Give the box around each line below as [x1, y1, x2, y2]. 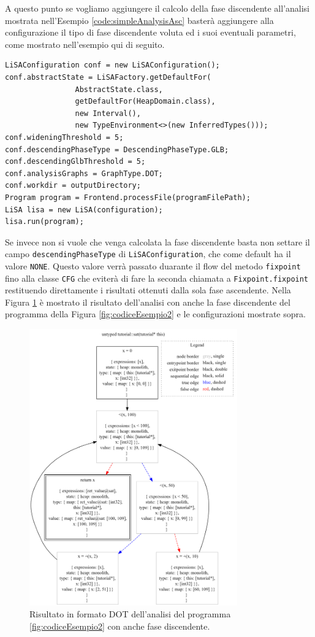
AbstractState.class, [75, 85, 163, 94]
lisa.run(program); [5, 217, 84, 226]
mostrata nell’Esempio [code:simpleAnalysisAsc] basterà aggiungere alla [5, 14, 274, 26]
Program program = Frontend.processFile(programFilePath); [5, 193, 251, 202]
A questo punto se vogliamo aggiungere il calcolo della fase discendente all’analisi [5, 2, 310, 14]
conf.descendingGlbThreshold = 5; [5, 157, 146, 166]
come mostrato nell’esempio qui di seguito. [5, 37, 165, 50]
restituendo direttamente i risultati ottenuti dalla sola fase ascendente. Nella [5, 284, 291, 296]
